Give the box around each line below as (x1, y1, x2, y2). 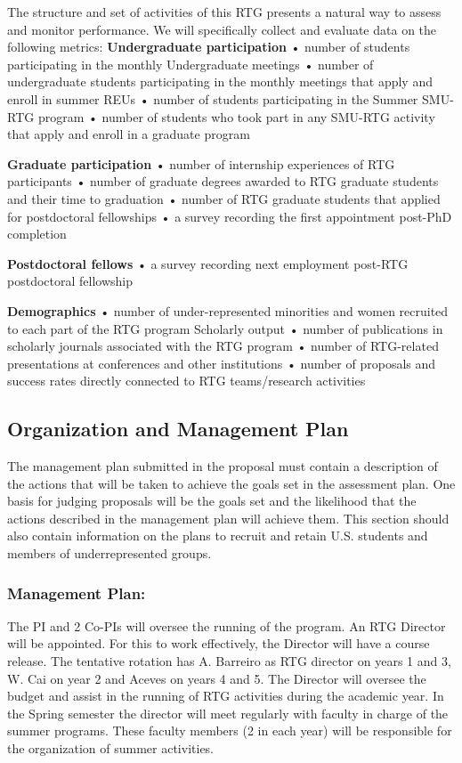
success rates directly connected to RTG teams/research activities (7, 371, 366, 390)
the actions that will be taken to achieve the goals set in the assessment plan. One (7, 474, 456, 492)
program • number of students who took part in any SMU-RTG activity (37, 107, 435, 126)
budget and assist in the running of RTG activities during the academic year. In (7, 686, 444, 705)
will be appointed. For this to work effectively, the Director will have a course (7, 634, 430, 653)
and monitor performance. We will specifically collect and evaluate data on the (7, 20, 437, 38)
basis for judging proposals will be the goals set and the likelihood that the (7, 491, 417, 510)
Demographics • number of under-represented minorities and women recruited (7, 301, 449, 320)
